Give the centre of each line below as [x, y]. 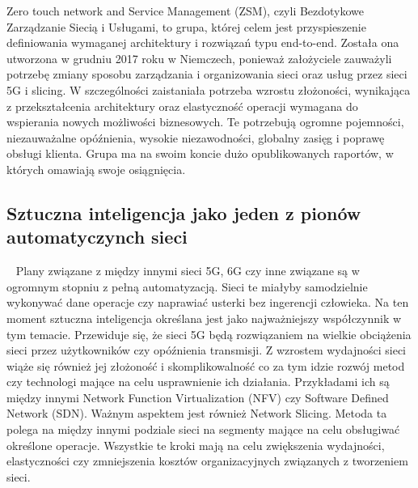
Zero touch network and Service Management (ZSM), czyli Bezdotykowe [186, 11]
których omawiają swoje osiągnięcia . [96, 169]
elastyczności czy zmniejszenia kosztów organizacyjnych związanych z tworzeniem [207, 461]
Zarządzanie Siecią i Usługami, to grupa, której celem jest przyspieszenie [186, 26]
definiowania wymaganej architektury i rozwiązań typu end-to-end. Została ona [203, 42]
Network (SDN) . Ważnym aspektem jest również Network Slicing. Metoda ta [197, 413]
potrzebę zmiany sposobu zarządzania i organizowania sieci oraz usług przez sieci [207, 74]
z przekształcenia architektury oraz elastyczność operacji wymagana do [182, 106]
